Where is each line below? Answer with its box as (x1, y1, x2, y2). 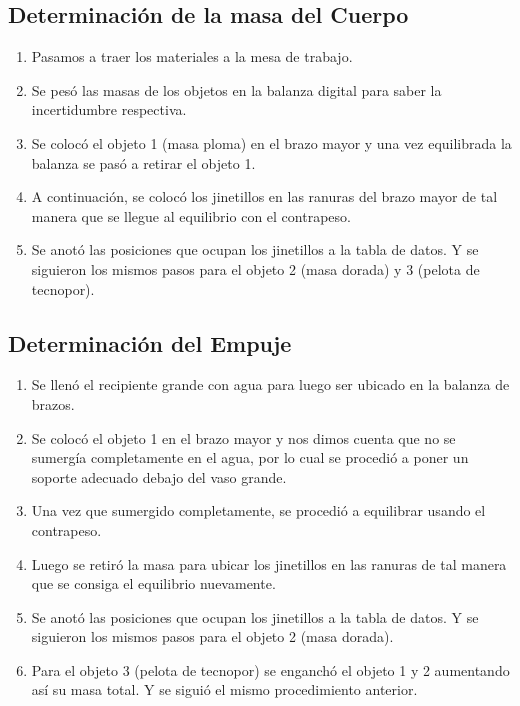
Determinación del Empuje (8, 327, 292, 358)
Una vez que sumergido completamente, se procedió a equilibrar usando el (31, 500, 486, 521)
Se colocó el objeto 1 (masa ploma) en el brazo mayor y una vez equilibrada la (31, 132, 512, 153)
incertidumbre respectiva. (31, 99, 187, 120)
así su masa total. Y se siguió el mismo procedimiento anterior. (31, 679, 418, 700)
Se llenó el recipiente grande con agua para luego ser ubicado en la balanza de (31, 374, 510, 395)
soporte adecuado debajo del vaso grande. (31, 466, 287, 487)
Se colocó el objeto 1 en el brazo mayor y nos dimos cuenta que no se (31, 427, 456, 448)
